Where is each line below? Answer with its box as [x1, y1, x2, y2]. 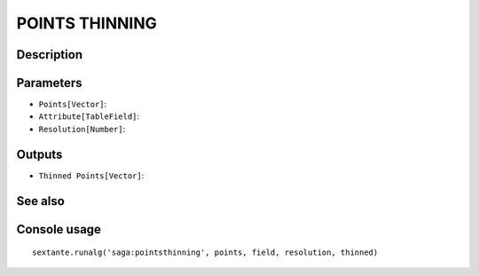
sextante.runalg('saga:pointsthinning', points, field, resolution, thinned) [32, 248, 379, 257]
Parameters [16, 75, 82, 91]
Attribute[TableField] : [38, 111, 140, 122]
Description [16, 47, 83, 62]
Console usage [16, 222, 102, 237]
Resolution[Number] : [38, 123, 126, 134]
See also [16, 193, 66, 209]
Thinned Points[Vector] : [38, 170, 145, 181]
